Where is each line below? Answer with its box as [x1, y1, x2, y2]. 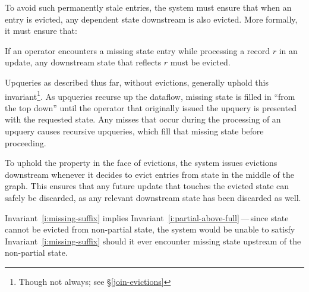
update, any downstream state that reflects [5, 56, 162, 68]
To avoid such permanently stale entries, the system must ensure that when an [5, 1, 292, 13]
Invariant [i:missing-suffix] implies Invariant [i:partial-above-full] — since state [5, 211, 289, 224]
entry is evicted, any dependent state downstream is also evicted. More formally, [5, 12, 298, 25]
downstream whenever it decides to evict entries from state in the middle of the [5, 168, 294, 180]
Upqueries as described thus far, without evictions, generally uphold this [5, 76, 269, 88]
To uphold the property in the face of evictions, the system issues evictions [5, 156, 278, 169]
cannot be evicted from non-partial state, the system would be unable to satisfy [5, 223, 295, 236]
